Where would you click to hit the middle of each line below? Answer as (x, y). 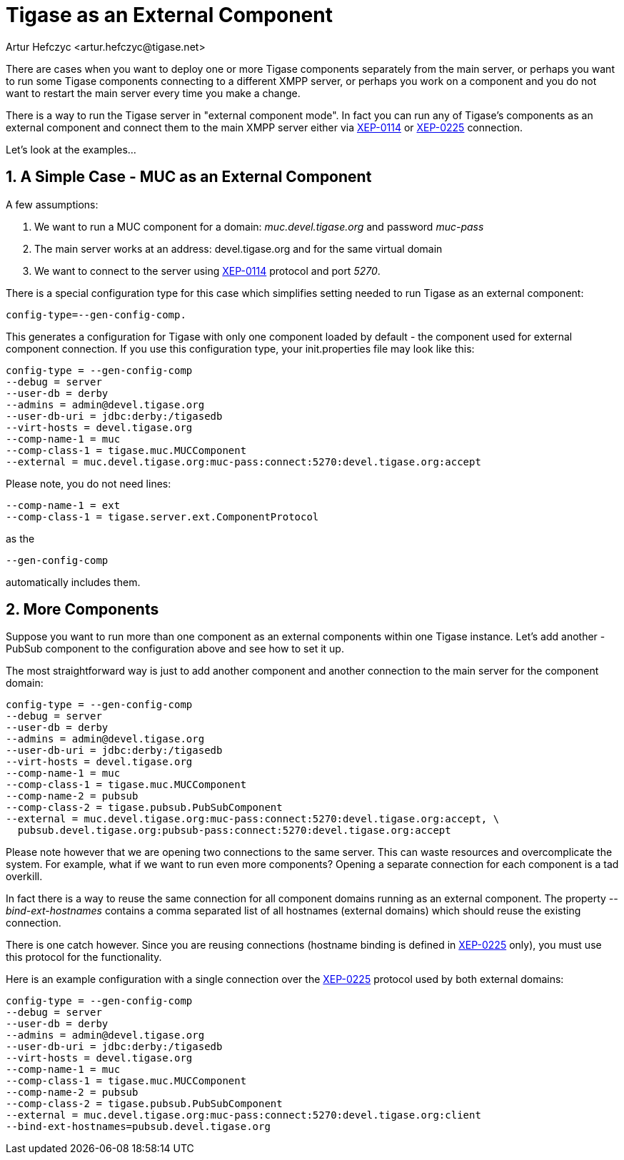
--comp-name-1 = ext (63, 505)
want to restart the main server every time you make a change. (153, 93)
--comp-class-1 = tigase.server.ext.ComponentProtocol (162, 516)
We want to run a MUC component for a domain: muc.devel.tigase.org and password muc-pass (259, 226)
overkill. (24, 877)
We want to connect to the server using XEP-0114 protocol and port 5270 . (207, 271)
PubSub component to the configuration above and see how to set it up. (175, 649)
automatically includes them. (73, 582)
